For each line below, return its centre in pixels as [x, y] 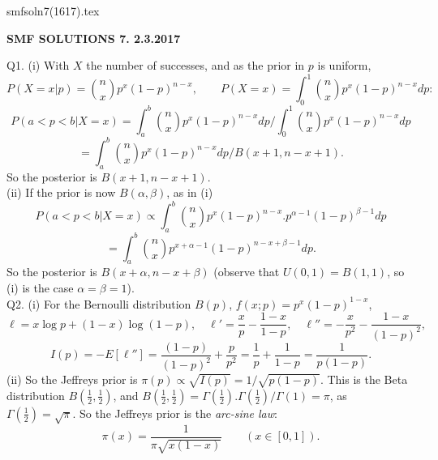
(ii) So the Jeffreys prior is [72, 379]
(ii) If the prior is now [61, 192]
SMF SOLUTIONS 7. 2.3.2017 [94, 38]
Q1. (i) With [38, 65]
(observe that [247, 272]
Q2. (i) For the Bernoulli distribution [99, 303]
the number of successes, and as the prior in [195, 65]
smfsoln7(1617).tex [53, 11]
